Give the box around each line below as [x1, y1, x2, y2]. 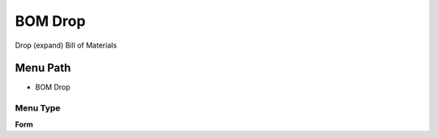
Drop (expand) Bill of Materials [15, 40, 118, 50]
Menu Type [15, 102, 61, 114]
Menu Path [15, 61, 71, 75]
